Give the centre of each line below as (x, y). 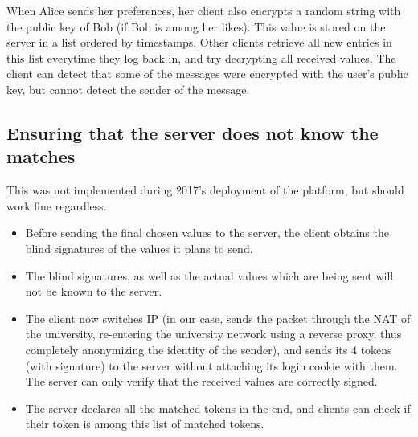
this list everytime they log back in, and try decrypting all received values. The (201, 57)
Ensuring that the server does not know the (193, 132)
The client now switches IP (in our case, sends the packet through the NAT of (218, 318)
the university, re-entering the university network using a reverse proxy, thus (213, 334)
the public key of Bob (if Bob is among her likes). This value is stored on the (196, 26)
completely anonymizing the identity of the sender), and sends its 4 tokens (209, 349)
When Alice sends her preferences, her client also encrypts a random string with (204, 10)
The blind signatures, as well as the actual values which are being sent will (209, 275)
